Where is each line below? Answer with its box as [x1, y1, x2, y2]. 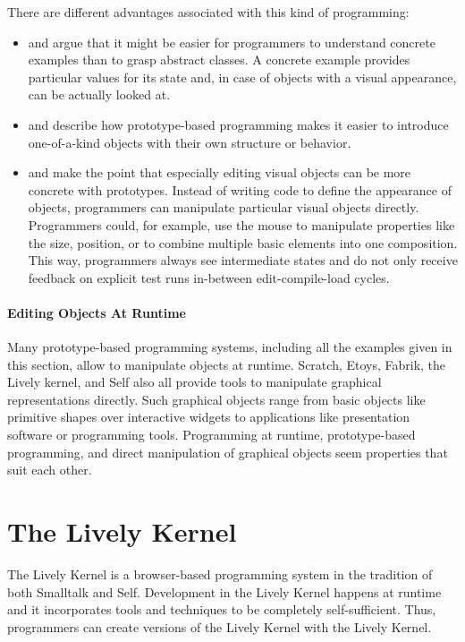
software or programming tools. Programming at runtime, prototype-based [7, 425, 416, 444]
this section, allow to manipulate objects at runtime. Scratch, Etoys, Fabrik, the [7, 355, 446, 373]
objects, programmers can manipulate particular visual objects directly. [28, 198, 419, 217]
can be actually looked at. [28, 85, 171, 104]
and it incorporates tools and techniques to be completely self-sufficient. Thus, [7, 600, 436, 619]
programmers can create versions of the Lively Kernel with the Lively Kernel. [7, 617, 432, 636]
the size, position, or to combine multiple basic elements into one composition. [28, 233, 458, 252]
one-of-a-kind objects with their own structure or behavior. [28, 133, 351, 151]
